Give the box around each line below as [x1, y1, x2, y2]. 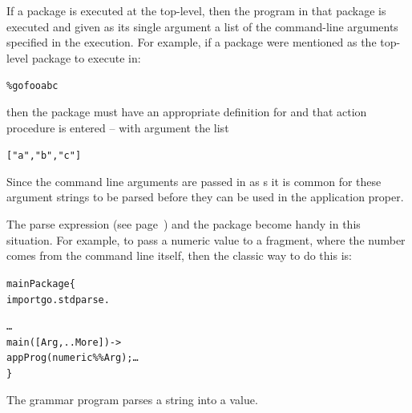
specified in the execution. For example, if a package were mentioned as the [6, 34, 377, 51]
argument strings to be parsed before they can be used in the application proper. [6, 188, 404, 205]
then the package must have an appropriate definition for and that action [6, 103, 367, 120]
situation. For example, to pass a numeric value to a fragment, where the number [6, 231, 406, 248]
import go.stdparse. [6, 294, 110, 306]
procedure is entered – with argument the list [6, 119, 229, 136]
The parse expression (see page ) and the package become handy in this [6, 216, 361, 233]
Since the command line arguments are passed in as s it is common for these [6, 172, 382, 189]
